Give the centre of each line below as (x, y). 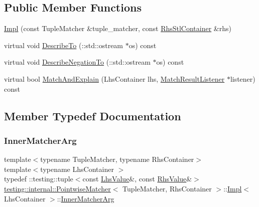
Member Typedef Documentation (93, 116)
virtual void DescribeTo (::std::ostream (64, 45)
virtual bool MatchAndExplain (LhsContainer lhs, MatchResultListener (114, 78)
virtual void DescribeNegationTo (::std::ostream (77, 62)
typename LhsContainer (77, 169)
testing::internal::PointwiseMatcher (57, 188)
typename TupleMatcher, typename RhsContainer (117, 159)
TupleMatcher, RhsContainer (167, 188)
